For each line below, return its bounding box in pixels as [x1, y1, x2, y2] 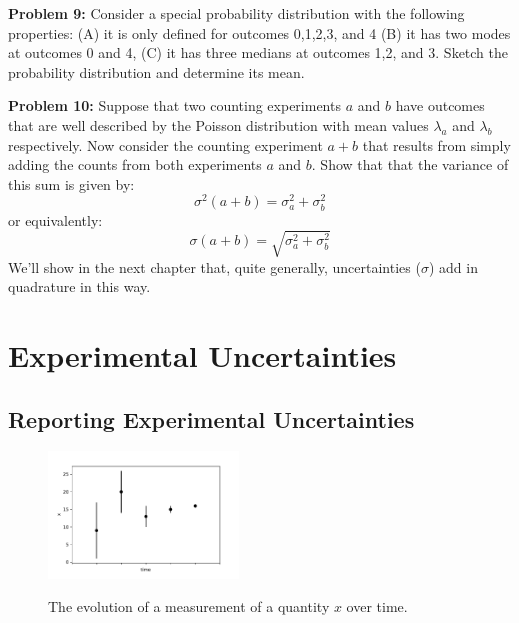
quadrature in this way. [8, 276, 151, 297]
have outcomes [395, 95, 485, 116]
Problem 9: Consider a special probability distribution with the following [8, 3, 465, 23]
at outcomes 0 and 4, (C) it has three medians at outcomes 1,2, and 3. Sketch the [8, 42, 509, 63]
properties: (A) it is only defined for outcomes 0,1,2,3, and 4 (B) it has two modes [8, 22, 511, 43]
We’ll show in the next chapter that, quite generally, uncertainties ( [8, 256, 421, 277]
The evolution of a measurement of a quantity [48, 596, 330, 617]
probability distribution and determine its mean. [8, 61, 305, 82]
